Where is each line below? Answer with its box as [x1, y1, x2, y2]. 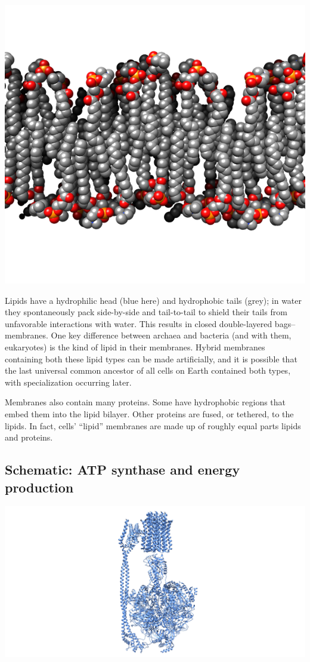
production [5, 478, 74, 496]
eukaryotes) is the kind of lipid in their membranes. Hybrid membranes [5, 341, 265, 353]
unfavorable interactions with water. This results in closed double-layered [5, 317, 272, 330]
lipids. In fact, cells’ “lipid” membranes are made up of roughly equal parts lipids [5, 419, 301, 432]
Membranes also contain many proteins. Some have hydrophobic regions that [5, 396, 286, 408]
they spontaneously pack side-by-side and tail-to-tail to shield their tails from [5, 306, 287, 318]
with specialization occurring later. [5, 375, 132, 388]
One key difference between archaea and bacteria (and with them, [51, 329, 292, 341]
